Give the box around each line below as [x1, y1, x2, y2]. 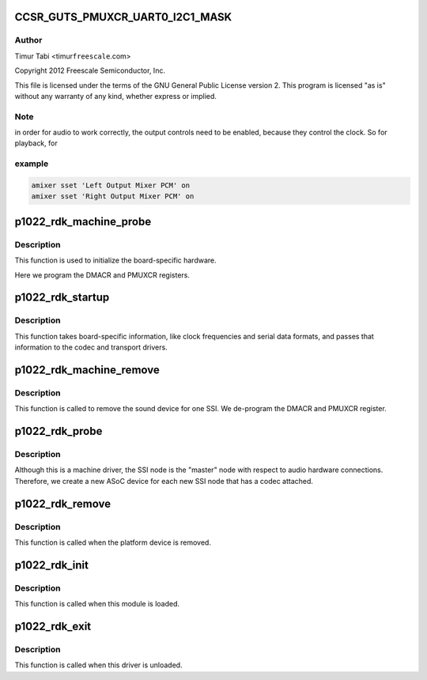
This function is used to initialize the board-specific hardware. [14, 255, 217, 265]
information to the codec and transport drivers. [14, 342, 168, 352]
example [14, 158, 49, 169]
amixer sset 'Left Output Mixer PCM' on [31, 181, 190, 190]
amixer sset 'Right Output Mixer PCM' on [31, 192, 195, 201]
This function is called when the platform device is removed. [14, 538, 211, 547]
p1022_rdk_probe [14, 425, 103, 438]
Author [14, 35, 43, 46]
